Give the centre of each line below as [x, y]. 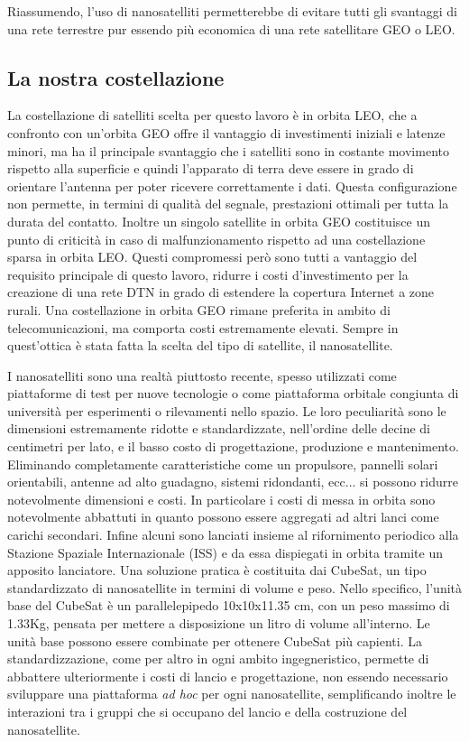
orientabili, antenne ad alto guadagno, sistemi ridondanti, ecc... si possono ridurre [233, 482]
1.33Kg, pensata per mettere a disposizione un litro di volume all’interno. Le [219, 623]
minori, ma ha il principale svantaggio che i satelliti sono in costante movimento [228, 150]
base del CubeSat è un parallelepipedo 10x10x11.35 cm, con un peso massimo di [229, 605]
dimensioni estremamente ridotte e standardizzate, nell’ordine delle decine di [219, 428]
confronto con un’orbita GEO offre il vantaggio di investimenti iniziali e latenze [226, 132]
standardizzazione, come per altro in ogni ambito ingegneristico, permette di [218, 659]
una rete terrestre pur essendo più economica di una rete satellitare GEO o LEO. [231, 28]
